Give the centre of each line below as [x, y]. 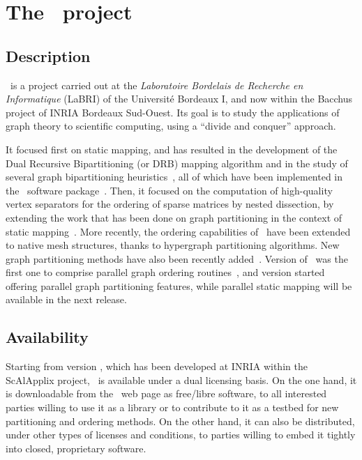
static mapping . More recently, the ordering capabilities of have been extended [178, 231]
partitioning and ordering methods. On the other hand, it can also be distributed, [180, 421]
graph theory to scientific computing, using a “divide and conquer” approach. [171, 126]
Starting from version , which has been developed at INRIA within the [157, 366]
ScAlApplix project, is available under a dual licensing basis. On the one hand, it [181, 379]
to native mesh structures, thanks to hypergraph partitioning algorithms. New [173, 245]
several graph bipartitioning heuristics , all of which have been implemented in [174, 177]
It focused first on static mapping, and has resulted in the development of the [172, 149]
